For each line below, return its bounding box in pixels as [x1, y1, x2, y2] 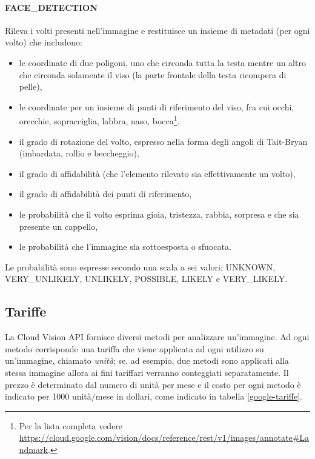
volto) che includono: [5, 36, 82, 49]
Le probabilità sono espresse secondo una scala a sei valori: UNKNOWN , [5, 260, 276, 273]
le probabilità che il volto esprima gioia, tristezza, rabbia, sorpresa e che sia [19, 207, 299, 220]
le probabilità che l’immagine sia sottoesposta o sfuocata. [19, 240, 231, 253]
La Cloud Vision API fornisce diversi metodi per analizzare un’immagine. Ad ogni [5, 330, 310, 343]
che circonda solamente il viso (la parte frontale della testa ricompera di [19, 68, 287, 81]
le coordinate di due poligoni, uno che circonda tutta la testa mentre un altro [19, 56, 306, 69]
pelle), [19, 80, 42, 93]
